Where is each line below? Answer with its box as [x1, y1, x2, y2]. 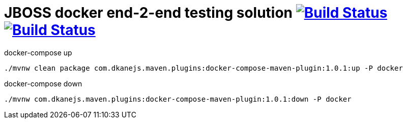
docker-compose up [4, 48, 72, 57]
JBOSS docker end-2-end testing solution [4, 4, 293, 21]
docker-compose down [4, 79, 82, 88]
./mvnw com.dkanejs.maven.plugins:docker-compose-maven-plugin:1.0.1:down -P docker [4, 95, 352, 103]
